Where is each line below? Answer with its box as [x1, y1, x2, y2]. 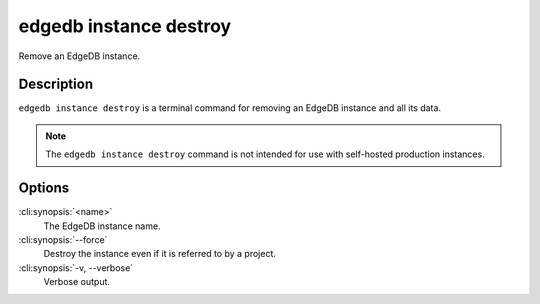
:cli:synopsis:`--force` [18, 233, 108, 245]
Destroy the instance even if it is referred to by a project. [43, 248, 277, 260]
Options [18, 180, 70, 197]
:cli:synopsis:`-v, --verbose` [18, 261, 134, 274]
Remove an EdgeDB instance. [18, 50, 141, 62]
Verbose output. [43, 276, 110, 288]
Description [18, 76, 94, 93]
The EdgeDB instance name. [43, 220, 161, 232]
